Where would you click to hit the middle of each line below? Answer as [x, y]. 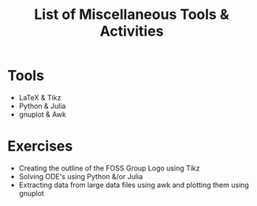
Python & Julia [42, 106]
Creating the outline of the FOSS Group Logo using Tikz [109, 168]
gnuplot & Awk [42, 114]
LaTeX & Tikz [40, 97]
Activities [132, 31]
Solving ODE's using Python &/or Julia [81, 176]
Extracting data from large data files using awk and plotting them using [134, 185]
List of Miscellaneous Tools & [132, 15]
